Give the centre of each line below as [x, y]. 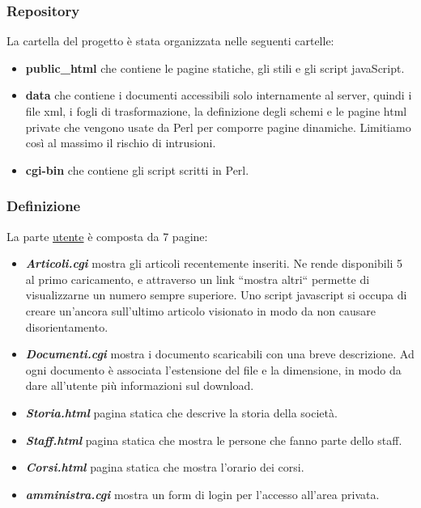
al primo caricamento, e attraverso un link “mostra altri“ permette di [198, 279]
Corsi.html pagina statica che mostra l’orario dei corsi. [165, 467]
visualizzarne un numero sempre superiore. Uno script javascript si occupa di [216, 295]
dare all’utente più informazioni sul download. [140, 385]
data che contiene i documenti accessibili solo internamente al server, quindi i [219, 95]
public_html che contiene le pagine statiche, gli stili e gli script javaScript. [215, 68]
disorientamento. [67, 326]
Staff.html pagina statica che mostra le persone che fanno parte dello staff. [214, 440]
